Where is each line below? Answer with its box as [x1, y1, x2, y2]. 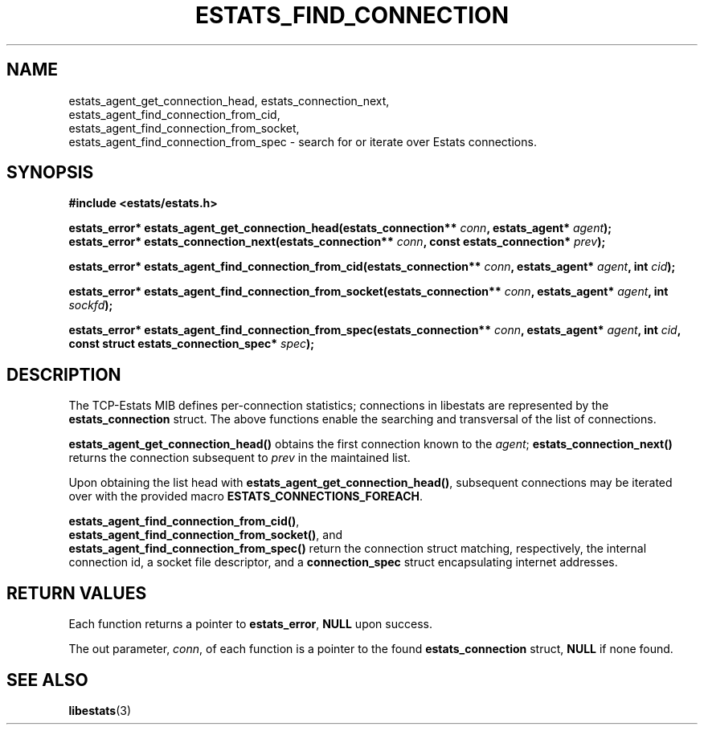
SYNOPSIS [6, 162, 94, 183]
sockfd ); [68, 298, 113, 312]
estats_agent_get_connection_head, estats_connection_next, [68, 93, 390, 108]
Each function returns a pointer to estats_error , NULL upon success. [68, 617, 432, 631]
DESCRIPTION [6, 364, 121, 385]
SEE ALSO [6, 669, 88, 690]
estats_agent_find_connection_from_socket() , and [68, 528, 343, 542]
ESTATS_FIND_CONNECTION [194, 2, 510, 29]
